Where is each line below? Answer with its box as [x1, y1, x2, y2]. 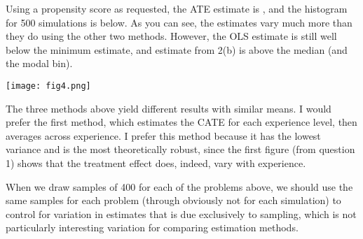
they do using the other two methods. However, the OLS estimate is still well [6, 29, 337, 43]
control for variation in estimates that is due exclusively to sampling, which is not [6, 206, 357, 221]
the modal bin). [6, 56, 73, 71]
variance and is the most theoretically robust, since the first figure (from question [6, 142, 355, 157]
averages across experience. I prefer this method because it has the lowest [6, 128, 321, 143]
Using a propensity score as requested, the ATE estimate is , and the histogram [6, 1, 348, 15]
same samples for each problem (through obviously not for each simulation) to [6, 193, 341, 208]
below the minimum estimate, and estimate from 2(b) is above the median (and [6, 42, 348, 57]
